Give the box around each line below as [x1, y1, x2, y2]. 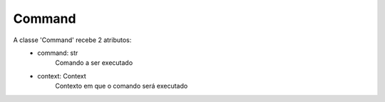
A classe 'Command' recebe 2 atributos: [13, 36, 132, 44]
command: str [37, 49, 78, 57]
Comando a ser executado [55, 58, 133, 67]
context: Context [37, 71, 87, 80]
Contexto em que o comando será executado [55, 82, 188, 91]
